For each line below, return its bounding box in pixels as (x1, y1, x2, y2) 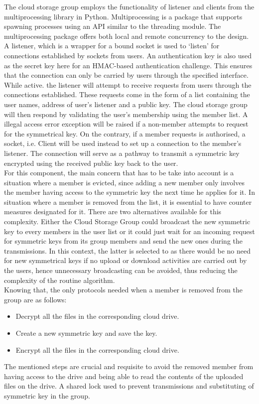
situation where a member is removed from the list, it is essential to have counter (4, 196, 252, 207)
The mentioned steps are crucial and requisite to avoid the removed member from (4, 361, 254, 372)
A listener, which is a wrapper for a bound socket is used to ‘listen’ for (4, 40, 220, 51)
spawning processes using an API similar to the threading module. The (4, 21, 221, 31)
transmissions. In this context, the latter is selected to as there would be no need (4, 245, 251, 256)
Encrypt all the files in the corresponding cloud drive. (15, 344, 179, 355)
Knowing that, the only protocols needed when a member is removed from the (4, 284, 243, 295)
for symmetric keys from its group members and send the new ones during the (4, 236, 243, 246)
